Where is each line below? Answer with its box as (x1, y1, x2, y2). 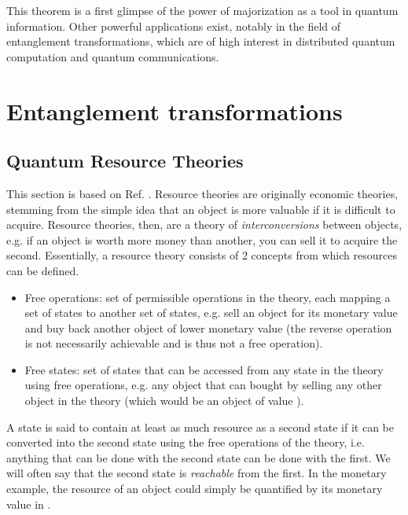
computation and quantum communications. (6, 48, 219, 64)
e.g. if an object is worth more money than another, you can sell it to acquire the (6, 231, 398, 248)
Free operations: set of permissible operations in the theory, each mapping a (24, 289, 391, 305)
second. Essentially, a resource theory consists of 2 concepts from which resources (6, 247, 397, 263)
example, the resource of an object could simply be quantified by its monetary (6, 480, 383, 497)
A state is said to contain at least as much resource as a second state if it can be (6, 418, 394, 435)
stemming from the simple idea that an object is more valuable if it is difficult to (6, 200, 395, 217)
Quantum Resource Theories (6, 149, 244, 173)
